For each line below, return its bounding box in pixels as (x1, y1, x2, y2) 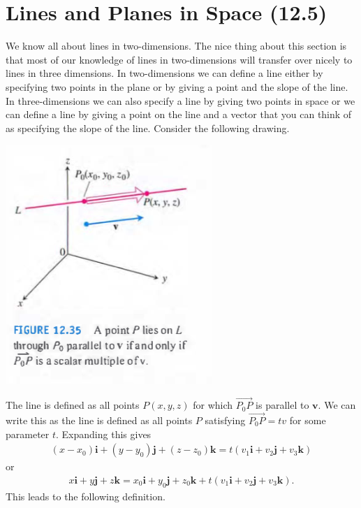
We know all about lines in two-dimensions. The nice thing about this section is (6, 38, 347, 53)
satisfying (205, 412, 246, 427)
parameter (6, 426, 50, 441)
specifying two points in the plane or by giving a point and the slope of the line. (6, 79, 348, 94)
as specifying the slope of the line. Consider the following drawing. (6, 120, 290, 135)
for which (193, 398, 233, 412)
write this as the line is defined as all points (6, 412, 193, 427)
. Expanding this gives (56, 426, 152, 441)
